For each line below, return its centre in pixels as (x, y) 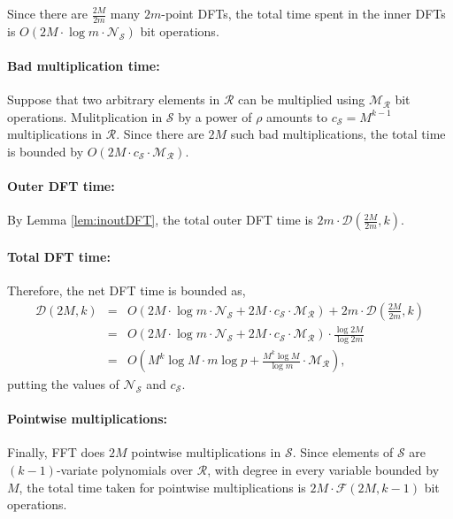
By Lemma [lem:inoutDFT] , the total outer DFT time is (160, 220)
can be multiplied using (302, 99)
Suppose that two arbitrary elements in (114, 99)
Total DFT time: (59, 256)
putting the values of (63, 384)
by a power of (215, 116)
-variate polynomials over (125, 469)
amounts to (297, 116)
